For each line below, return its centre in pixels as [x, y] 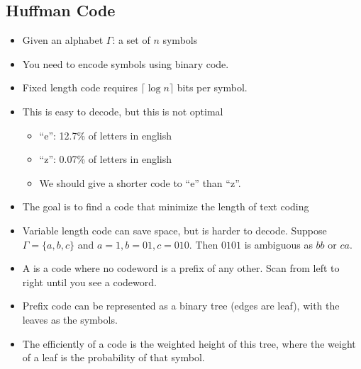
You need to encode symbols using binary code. [126, 63]
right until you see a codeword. [89, 282]
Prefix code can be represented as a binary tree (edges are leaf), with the [181, 306]
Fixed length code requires [80, 87]
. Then [204, 244]
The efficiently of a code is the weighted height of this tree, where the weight [189, 343]
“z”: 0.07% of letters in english [106, 159]
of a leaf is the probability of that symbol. [113, 357]
